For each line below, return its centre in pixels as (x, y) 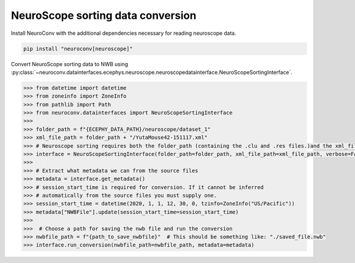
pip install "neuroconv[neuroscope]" (78, 48)
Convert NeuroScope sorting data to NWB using (70, 64)
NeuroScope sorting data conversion (104, 15)
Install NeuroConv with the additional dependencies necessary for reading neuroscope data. (124, 33)
